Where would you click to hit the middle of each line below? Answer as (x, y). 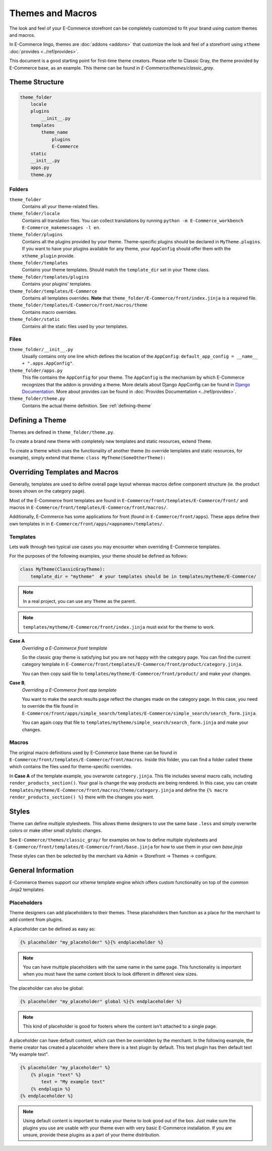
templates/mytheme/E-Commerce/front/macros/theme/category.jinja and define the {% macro (119, 790)
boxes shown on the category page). (47, 491)
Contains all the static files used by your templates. (75, 326)
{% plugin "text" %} (56, 1075)
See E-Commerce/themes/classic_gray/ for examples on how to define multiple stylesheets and (113, 840)
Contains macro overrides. (50, 312)
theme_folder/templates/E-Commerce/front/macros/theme (79, 305)
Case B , (18, 683)
